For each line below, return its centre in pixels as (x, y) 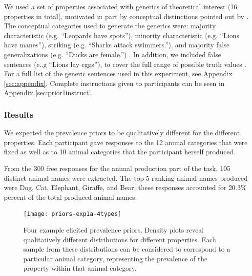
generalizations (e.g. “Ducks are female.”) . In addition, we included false (113, 54)
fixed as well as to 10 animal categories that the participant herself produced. (120, 152)
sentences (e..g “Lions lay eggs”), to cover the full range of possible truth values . (125, 64)
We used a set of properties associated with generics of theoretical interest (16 (121, 6)
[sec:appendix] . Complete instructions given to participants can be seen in (114, 83)
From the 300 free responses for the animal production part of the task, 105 (117, 168)
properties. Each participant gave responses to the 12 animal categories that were (126, 142)
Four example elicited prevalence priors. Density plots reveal (114, 229)
